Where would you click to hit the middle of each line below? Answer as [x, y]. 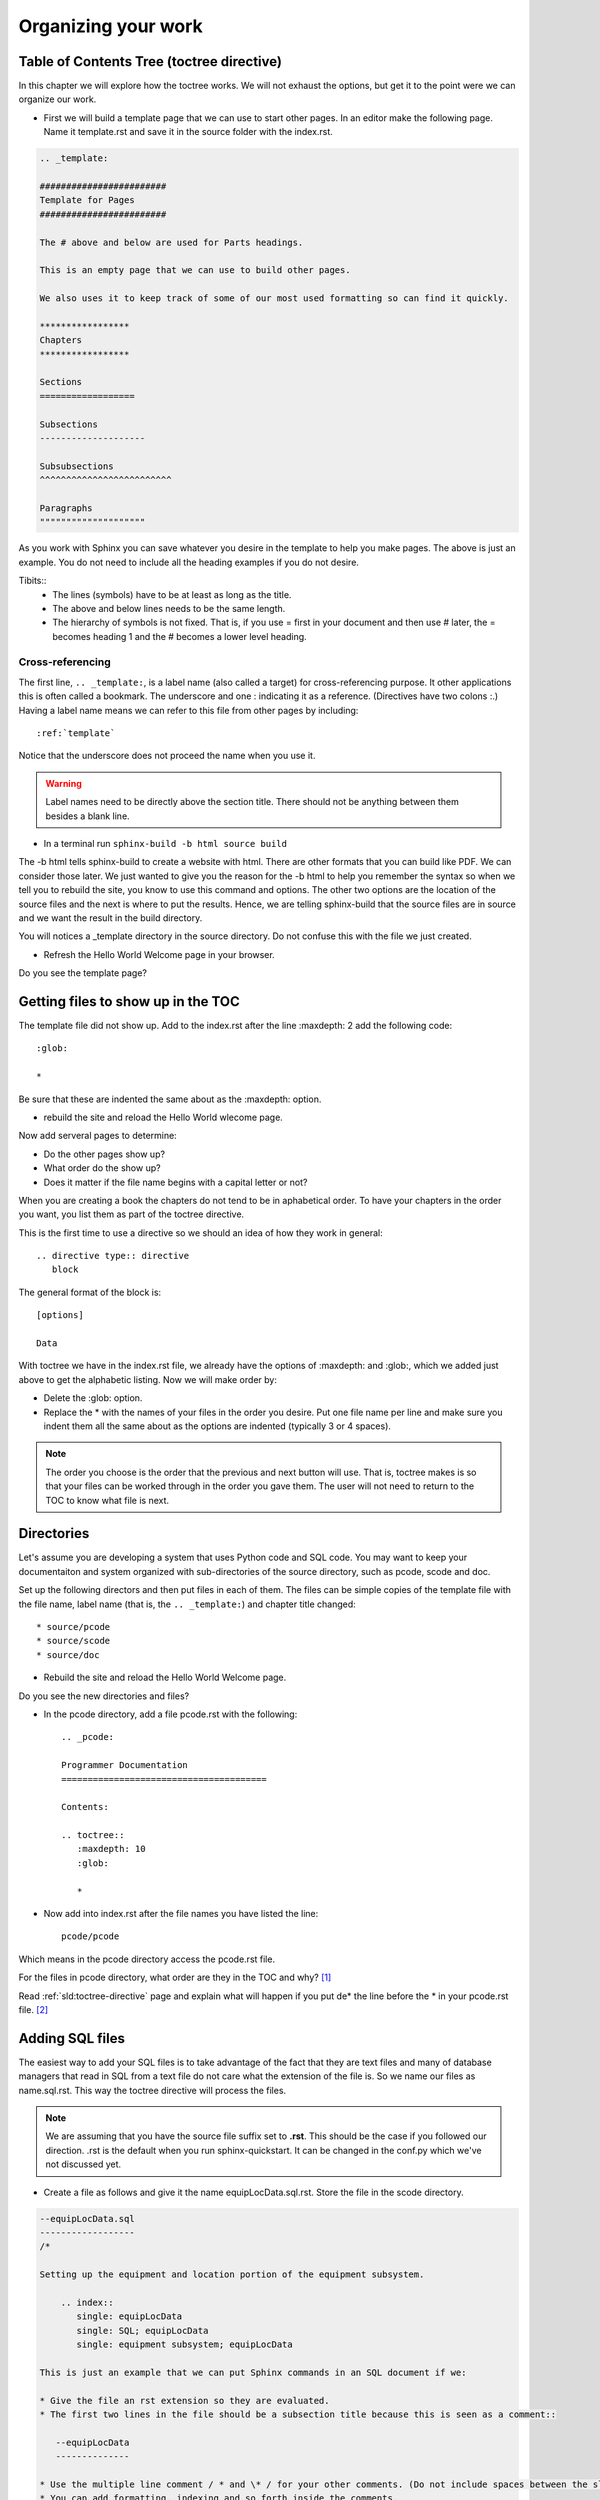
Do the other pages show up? [104, 1154]
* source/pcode [73, 1627]
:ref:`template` [76, 733]
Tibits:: [32, 581]
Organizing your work [111, 26]
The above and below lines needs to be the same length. [169, 608]
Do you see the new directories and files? [104, 1696]
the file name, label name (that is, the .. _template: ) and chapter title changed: [187, 1604]
